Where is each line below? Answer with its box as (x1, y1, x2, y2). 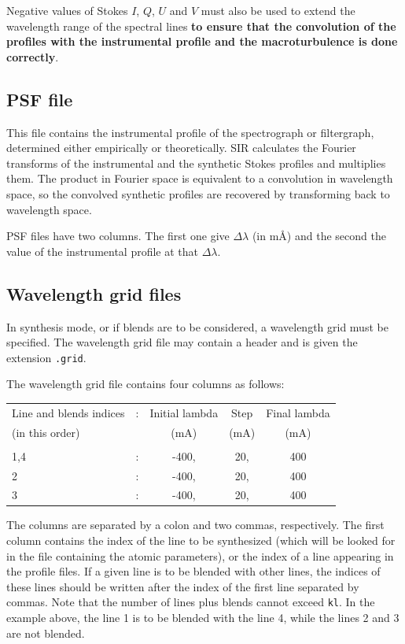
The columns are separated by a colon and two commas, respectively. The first (6, 516, 385, 533)
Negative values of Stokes (6, 2, 128, 18)
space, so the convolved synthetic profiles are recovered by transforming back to (6, 185, 390, 202)
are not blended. (6, 624, 85, 641)
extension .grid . (6, 349, 87, 365)
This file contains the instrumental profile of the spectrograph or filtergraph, (6, 124, 374, 140)
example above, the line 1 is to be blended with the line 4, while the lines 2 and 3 (6, 609, 399, 626)
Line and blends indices (12, 404, 125, 420)
